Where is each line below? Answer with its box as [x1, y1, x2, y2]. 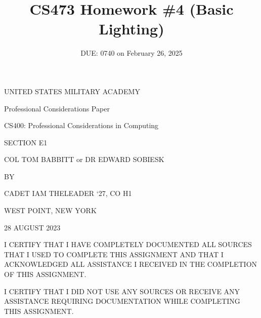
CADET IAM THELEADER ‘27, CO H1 [4, 188, 132, 198]
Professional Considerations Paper [4, 103, 110, 113]
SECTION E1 [4, 137, 48, 147]
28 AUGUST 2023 [4, 222, 61, 232]
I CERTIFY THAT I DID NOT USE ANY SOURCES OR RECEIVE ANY [4, 286, 240, 296]
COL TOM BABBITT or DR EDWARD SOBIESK [4, 154, 164, 165]
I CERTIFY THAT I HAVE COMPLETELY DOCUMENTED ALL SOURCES [4, 239, 252, 250]
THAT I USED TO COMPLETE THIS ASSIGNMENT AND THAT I [4, 249, 224, 259]
